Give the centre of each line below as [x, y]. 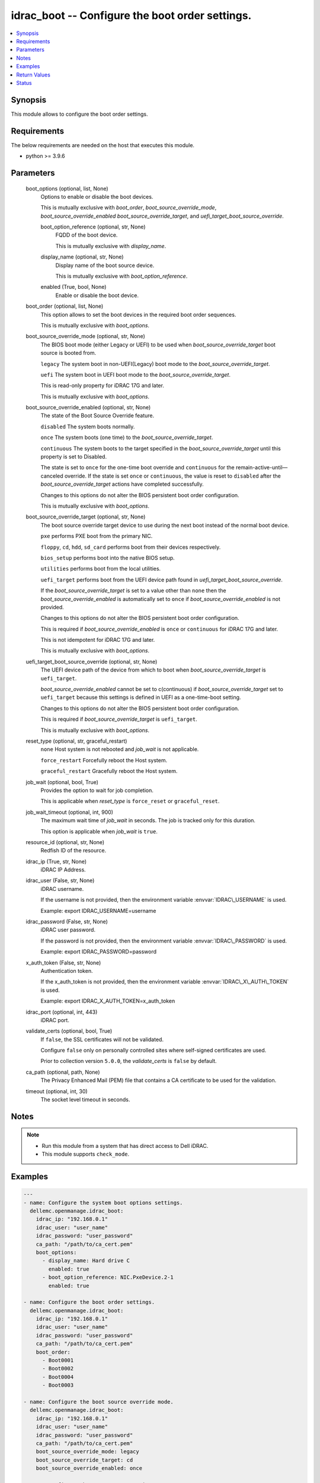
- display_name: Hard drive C [86, 1261]
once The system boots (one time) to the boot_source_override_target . [127, 437]
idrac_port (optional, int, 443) [62, 1012]
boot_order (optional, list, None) [65, 306]
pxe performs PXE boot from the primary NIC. [97, 536]
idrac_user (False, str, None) [60, 880]
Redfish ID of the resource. [73, 851]
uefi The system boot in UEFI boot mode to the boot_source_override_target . [136, 374]
